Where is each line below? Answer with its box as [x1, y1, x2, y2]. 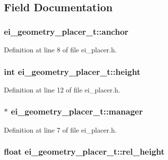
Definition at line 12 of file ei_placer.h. [4, 84, 120, 94]
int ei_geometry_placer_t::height [4, 65, 141, 77]
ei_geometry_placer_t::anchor [4, 25, 129, 37]
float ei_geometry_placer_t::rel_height [4, 145, 165, 158]
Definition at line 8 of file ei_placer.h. [4, 45, 117, 54]
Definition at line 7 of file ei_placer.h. [4, 124, 117, 135]
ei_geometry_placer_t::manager [11, 105, 143, 117]
